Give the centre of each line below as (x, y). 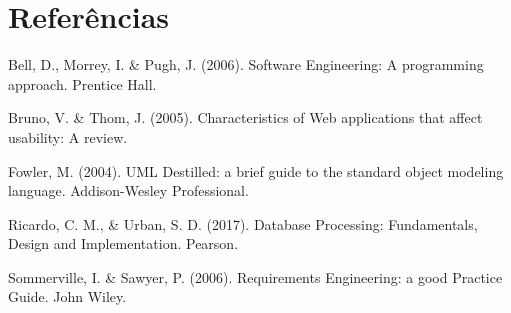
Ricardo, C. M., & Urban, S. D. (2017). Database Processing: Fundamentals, (243, 223)
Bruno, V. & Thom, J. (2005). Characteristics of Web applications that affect (245, 117)
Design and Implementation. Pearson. (123, 243)
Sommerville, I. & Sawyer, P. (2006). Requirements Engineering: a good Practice (255, 276)
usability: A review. (68, 136)
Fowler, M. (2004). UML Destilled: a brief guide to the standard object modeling (256, 170)
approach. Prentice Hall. (82, 83)
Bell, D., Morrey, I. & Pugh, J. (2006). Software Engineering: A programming (246, 64)
